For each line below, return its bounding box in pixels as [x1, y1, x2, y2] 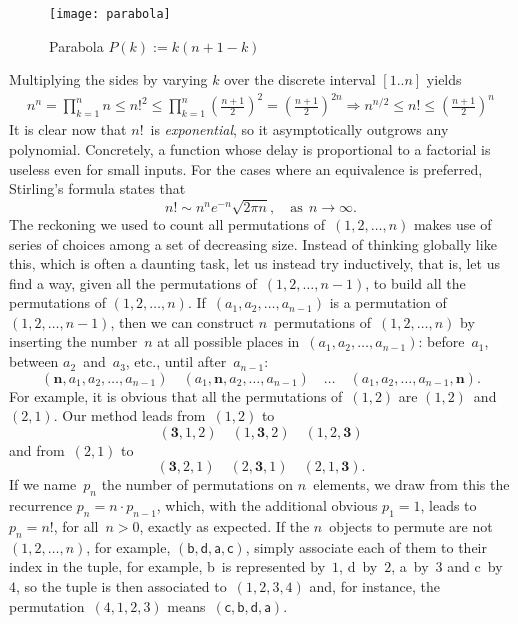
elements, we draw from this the [313, 474, 510, 495]
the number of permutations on [101, 474, 294, 495]
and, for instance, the [309, 576, 440, 597]
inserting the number [9, 331, 138, 352]
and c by [447, 556, 503, 577]
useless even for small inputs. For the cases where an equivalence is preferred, [9, 158, 483, 179]
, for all [53, 516, 99, 537]
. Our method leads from [53, 405, 206, 426]
